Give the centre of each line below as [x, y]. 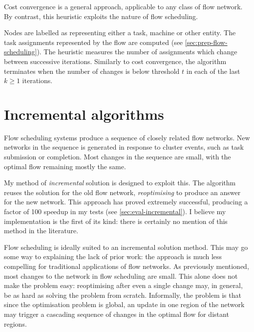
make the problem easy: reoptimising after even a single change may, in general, [123, 285]
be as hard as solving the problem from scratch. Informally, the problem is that [123, 295]
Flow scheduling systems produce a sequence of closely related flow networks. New [127, 137]
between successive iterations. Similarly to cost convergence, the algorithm [115, 61]
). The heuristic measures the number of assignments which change [137, 52]
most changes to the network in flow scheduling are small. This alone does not [121, 276]
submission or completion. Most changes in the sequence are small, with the [117, 157]
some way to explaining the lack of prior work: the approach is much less [113, 256]
